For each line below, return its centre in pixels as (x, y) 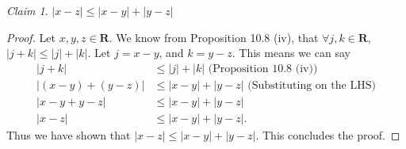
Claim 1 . (27, 10)
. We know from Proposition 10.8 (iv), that (214, 37)
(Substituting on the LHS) (312, 85)
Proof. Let (31, 37)
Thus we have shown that (69, 134)
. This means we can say (291, 53)
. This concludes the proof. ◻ (328, 134)
